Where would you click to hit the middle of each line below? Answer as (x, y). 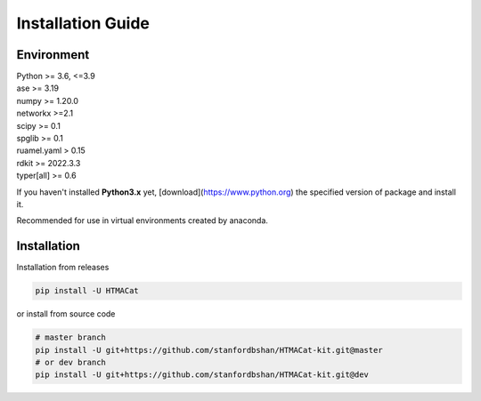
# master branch (71, 337)
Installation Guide (83, 23)
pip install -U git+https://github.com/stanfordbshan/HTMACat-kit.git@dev (202, 375)
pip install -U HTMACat (87, 291)
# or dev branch (71, 362)
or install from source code (66, 314)
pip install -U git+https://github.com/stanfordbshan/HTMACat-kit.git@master (209, 350)
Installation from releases (63, 268)
